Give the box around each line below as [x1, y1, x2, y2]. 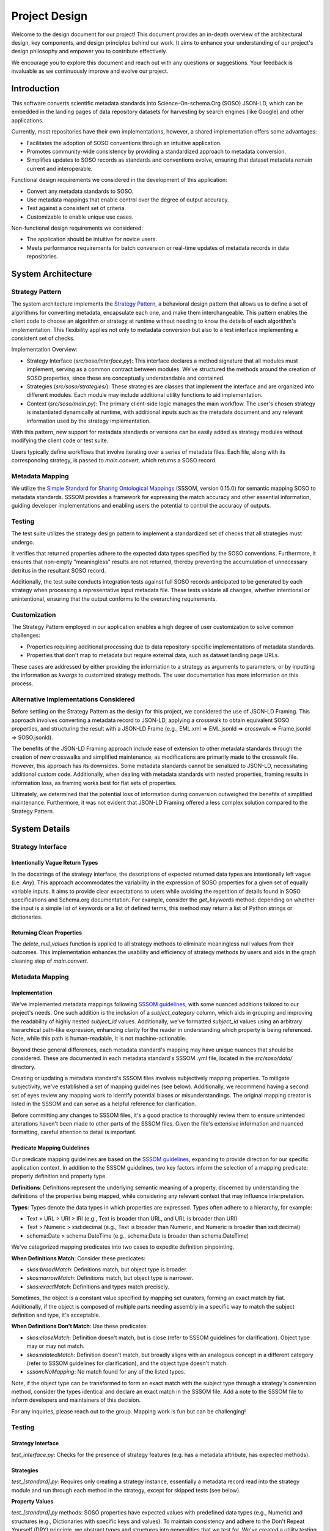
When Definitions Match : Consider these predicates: [11, 1254, 146, 1262]
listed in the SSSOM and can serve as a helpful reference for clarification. [11, 1100, 197, 1108]
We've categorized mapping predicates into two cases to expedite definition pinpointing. [11, 1243, 235, 1251]
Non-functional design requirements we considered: [11, 224, 143, 232]
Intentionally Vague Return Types [11, 859, 98, 867]
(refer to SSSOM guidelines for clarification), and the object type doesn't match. [26, 1360, 229, 1367]
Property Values [11, 1497, 54, 1505]
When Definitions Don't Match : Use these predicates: [11, 1323, 148, 1330]
